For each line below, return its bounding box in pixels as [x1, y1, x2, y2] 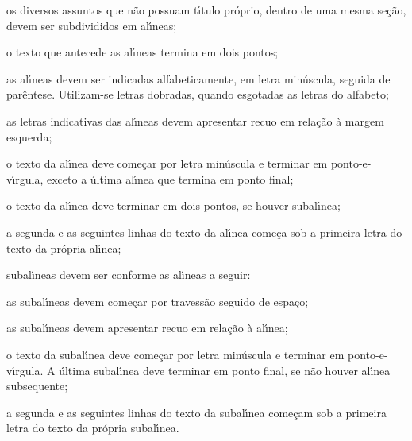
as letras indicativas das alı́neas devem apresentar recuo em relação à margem [6, 112, 384, 129]
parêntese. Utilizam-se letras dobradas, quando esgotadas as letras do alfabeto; [6, 86, 389, 103]
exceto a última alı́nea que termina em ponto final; [47, 170, 294, 187]
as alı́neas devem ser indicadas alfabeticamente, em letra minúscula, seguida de [6, 70, 391, 87]
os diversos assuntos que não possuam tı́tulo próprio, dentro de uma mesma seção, [6, 2, 406, 17]
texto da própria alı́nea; [6, 239, 121, 256]
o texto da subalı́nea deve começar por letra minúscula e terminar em [6, 346, 345, 362]
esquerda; [6, 128, 52, 145]
